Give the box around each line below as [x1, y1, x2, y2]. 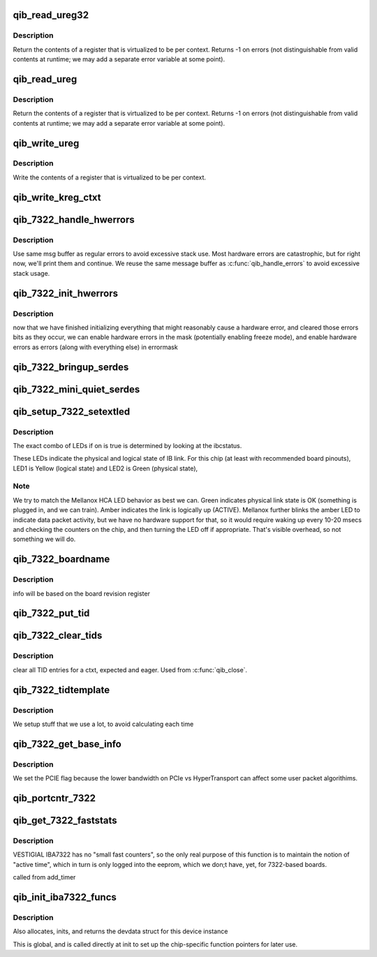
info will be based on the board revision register [13, 589, 150, 598]
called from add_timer [13, 873, 76, 882]
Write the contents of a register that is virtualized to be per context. [13, 173, 206, 181]
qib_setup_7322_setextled [13, 406, 131, 417]
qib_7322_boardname [13, 554, 110, 565]
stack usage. [13, 269, 50, 277]
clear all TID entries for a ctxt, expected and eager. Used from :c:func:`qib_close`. [13, 665, 248, 674]
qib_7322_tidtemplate [13, 684, 110, 696]
